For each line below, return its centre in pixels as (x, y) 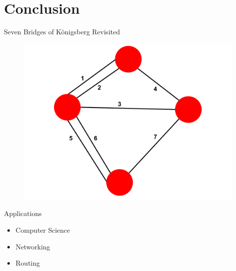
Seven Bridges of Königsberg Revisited (62, 32)
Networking (33, 246)
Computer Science (43, 230)
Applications (23, 213)
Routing (28, 263)
